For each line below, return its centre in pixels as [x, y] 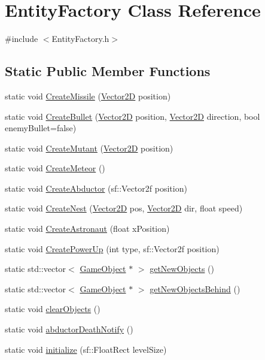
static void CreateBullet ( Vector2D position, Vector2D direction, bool [132, 116]
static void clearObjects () [53, 309]
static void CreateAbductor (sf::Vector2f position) [96, 188]
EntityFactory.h [80, 39]
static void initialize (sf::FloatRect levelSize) [86, 349]
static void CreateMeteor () [55, 168]
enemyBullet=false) [41, 128]
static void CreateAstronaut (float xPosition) [87, 229]
